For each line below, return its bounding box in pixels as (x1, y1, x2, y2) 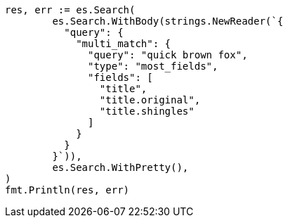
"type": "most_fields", (88, 60, 218, 72)
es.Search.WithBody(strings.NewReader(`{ (52, 15, 284, 27)
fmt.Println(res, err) (5, 184, 130, 196)
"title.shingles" (99, 106, 195, 117)
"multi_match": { (76, 38, 171, 49)
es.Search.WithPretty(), (52, 162, 189, 173)
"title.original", (99, 94, 201, 106)
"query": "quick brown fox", (88, 49, 248, 60)
